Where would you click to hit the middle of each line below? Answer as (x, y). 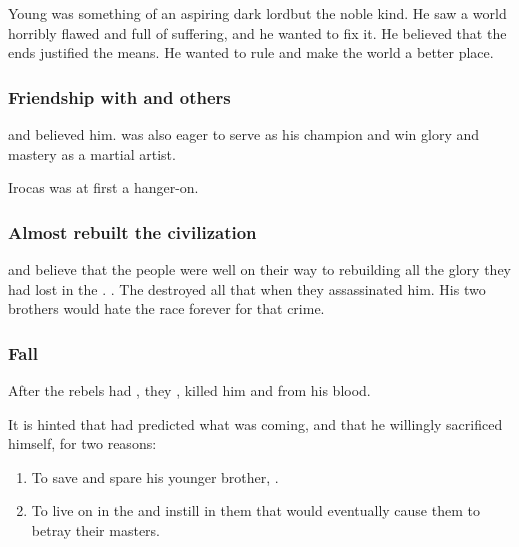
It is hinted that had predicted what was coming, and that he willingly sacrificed (255, 423)
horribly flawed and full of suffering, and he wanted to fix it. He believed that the (257, 32)
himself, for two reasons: (82, 443)
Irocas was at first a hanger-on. (103, 187)
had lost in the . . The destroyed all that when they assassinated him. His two (247, 288)
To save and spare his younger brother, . (155, 476)
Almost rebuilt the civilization (132, 231)
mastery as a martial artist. (92, 153)
